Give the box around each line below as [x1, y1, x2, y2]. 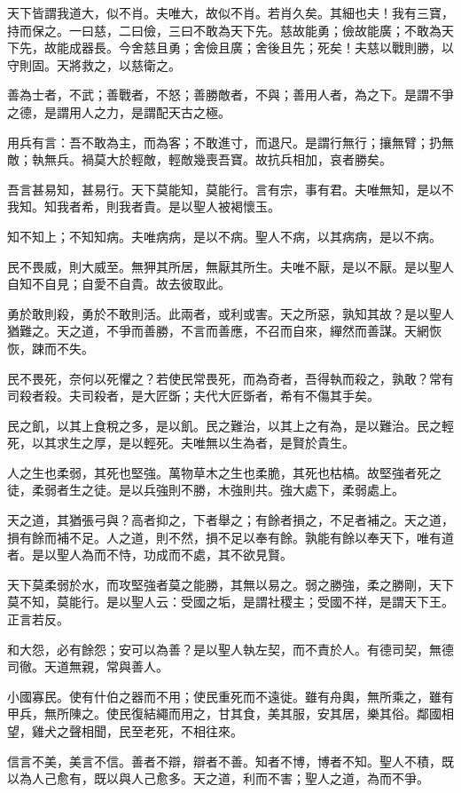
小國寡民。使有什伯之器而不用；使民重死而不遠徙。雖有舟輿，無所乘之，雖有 [7, 686, 454, 705]
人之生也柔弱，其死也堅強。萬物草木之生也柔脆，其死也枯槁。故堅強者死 [7, 463, 429, 481]
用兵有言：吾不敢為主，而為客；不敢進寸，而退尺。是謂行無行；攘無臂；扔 [7, 132, 441, 151]
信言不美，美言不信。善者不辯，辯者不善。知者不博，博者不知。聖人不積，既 [7, 751, 454, 770]
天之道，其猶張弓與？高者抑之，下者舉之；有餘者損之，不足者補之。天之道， [7, 511, 454, 529]
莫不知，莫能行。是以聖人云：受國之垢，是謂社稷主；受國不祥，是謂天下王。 [7, 592, 454, 611]
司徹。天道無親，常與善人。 [7, 657, 168, 676]
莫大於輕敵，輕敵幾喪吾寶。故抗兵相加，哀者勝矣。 [93, 150, 392, 169]
